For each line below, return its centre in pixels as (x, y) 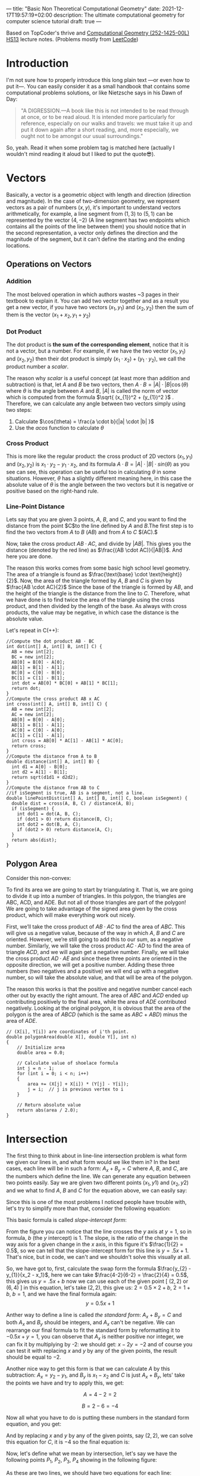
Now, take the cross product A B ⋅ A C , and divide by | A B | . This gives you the (99, 544)
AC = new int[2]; (33, 715)
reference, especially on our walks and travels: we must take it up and (106, 123)
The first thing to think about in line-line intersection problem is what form (96, 1156)
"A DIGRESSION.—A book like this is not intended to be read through (105, 111)
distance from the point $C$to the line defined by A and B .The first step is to (100, 526)
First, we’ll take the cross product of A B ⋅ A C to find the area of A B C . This (96, 927)
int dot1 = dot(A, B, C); (49, 814)
